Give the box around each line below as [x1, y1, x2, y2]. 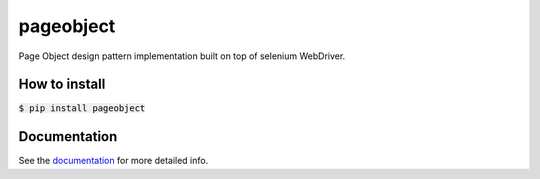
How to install [18, 76, 106, 93]
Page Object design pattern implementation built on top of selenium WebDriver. [18, 50, 346, 62]
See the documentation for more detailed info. [18, 155, 209, 167]
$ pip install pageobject [18, 103, 146, 114]
